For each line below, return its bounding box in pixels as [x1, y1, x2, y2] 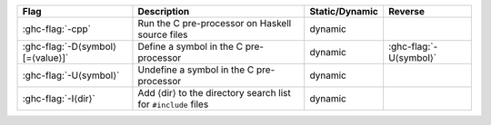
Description [137, 5, 190, 17]
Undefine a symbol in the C [137, 63, 255, 76]
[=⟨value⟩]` [22, 52, 69, 63]
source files [137, 28, 188, 41]
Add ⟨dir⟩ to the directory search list [137, 87, 291, 99]
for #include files [137, 98, 209, 111]
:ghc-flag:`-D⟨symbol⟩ [22, 41, 117, 53]
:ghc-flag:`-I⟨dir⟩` [22, 92, 95, 104]
